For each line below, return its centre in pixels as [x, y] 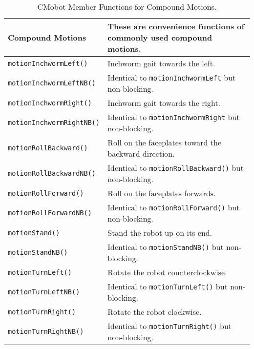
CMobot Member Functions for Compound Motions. [127, 7]
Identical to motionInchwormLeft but [172, 77]
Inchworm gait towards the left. [161, 63]
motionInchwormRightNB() [54, 123]
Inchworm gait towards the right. [164, 103]
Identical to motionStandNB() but [166, 247]
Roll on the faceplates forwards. [162, 193]
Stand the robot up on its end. [160, 233]
